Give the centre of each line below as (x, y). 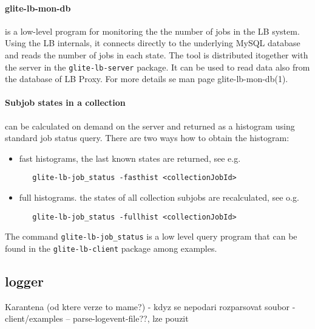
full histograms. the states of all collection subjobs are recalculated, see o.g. (159, 197)
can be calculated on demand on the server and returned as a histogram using (150, 126)
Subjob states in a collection (65, 102)
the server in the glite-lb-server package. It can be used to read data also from (157, 67)
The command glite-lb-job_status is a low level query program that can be (151, 236)
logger (24, 281)
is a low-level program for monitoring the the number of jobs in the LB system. (152, 31)
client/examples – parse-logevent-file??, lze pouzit (97, 318)
